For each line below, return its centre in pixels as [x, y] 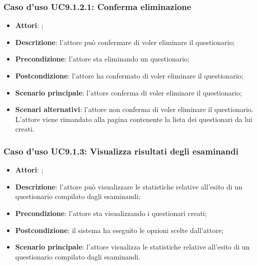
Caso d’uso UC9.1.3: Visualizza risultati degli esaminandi [121, 151]
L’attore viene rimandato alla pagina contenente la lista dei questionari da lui [134, 119]
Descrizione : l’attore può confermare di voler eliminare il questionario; [125, 42]
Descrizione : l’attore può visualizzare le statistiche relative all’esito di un [129, 186]
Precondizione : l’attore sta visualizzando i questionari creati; [111, 213]
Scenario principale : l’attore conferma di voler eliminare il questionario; [128, 92]
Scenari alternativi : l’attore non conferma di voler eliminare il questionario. [134, 109]
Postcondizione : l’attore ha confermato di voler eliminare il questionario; [129, 75]
